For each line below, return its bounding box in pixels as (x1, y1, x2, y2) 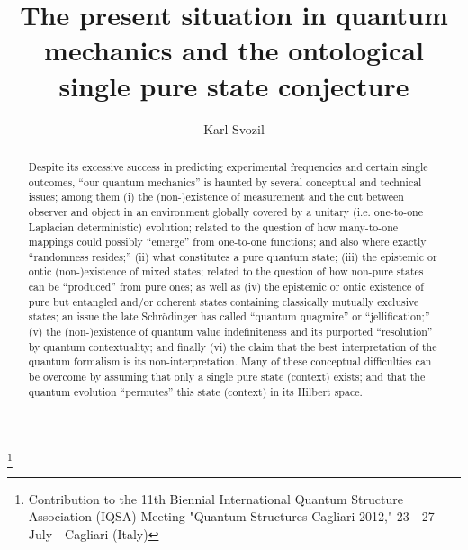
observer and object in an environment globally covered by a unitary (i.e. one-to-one (28, 203, 424, 219)
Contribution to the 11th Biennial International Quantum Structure (28, 489, 403, 508)
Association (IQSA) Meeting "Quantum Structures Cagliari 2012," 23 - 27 (28, 507, 435, 526)
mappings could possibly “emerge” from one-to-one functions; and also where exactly (28, 234, 427, 249)
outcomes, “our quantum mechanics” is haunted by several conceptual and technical (28, 174, 422, 189)
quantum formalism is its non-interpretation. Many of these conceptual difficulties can (28, 354, 432, 369)
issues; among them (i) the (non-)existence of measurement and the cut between (28, 189, 404, 204)
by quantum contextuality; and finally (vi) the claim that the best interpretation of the (28, 338, 437, 354)
